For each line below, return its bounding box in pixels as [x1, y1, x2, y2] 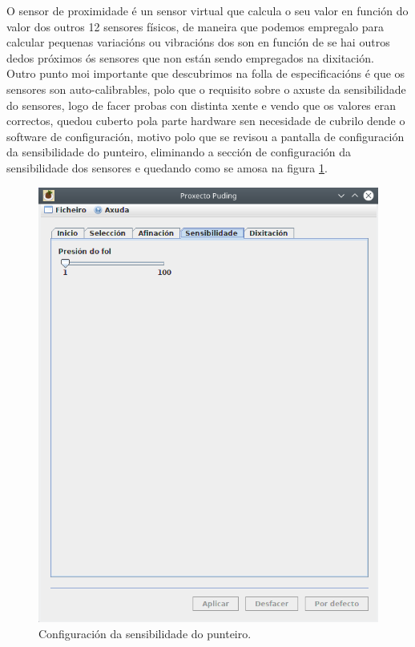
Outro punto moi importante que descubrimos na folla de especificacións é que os [6, 65, 405, 82]
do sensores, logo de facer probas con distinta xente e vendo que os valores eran [6, 96, 397, 113]
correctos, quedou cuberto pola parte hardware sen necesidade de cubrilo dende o [6, 112, 405, 129]
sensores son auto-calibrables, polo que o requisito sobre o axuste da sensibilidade [6, 80, 406, 97]
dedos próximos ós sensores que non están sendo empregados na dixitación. [6, 49, 374, 66]
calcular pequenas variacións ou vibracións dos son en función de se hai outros [6, 34, 390, 51]
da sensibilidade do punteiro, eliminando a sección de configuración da [6, 144, 352, 160]
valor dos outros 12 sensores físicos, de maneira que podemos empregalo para [6, 18, 384, 34]
